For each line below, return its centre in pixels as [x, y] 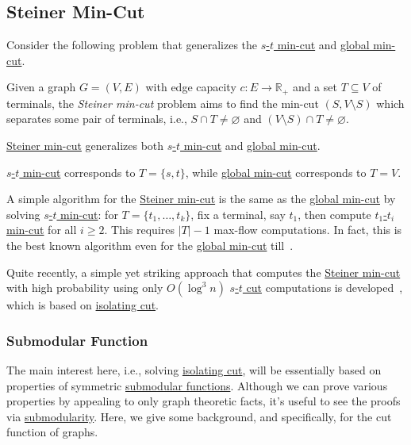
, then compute [334, 214]
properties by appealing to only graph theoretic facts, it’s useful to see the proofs [204, 401]
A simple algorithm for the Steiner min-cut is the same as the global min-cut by [201, 199]
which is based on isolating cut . [83, 305]
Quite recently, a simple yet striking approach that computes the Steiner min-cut [204, 272]
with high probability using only [85, 288]
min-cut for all [42, 230]
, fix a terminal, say [238, 214]
